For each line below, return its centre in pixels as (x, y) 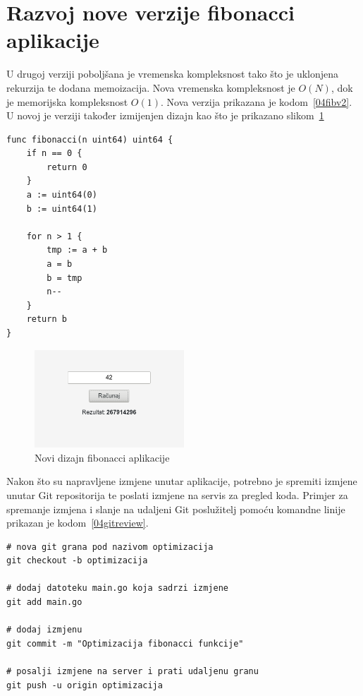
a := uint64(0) (62, 195)
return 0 (67, 167)
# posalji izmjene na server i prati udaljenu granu (133, 672)
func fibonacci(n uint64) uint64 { (90, 139)
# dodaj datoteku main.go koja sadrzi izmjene (117, 588)
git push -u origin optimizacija (85, 685)
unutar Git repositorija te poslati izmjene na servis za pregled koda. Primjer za (177, 494)
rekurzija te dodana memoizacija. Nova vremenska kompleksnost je (151, 87)
